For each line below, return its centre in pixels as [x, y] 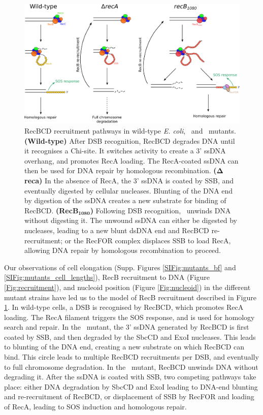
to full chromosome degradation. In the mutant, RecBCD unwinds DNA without [131, 366]
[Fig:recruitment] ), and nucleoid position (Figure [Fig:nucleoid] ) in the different [127, 287]
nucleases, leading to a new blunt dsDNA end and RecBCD [117, 230]
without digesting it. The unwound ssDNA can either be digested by [131, 220]
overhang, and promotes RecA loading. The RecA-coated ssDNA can [131, 160]
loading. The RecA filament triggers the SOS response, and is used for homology [129, 317]
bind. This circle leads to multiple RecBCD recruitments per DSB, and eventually [131, 357]
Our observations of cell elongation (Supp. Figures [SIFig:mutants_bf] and [120, 267]
